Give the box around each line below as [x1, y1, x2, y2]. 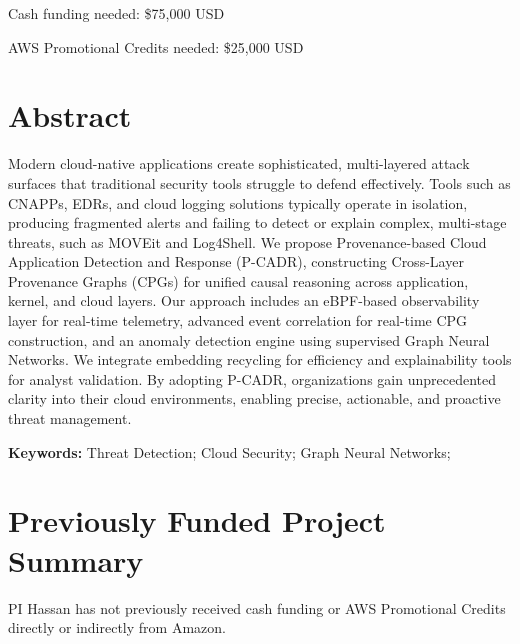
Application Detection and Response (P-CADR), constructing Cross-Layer [8, 251, 464, 272]
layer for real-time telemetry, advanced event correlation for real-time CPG [8, 310, 468, 331]
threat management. [8, 408, 132, 429]
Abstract [8, 95, 132, 136]
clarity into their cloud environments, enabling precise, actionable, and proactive [8, 388, 501, 409]
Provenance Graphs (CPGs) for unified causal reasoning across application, [8, 270, 469, 291]
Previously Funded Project [8, 500, 386, 541]
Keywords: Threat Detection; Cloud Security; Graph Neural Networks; [8, 441, 451, 462]
